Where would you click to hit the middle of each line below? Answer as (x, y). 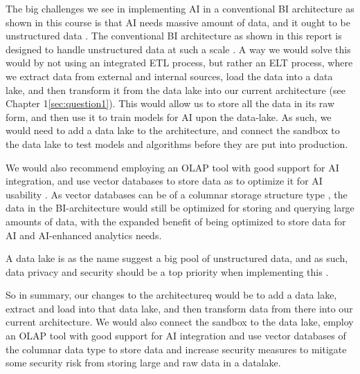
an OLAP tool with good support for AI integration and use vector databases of (176, 336)
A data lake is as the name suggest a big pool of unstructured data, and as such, (177, 258)
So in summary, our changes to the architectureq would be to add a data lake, (171, 295)
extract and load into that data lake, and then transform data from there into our (179, 308)
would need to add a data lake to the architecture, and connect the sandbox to (173, 130)
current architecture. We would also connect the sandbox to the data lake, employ (180, 322)
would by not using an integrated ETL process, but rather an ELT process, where (179, 63)
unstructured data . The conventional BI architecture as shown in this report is (174, 36)
